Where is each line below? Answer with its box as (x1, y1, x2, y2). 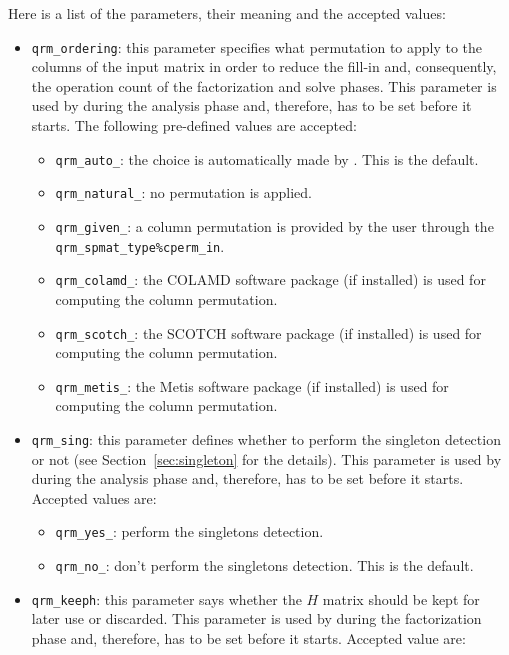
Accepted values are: (31, 487, 157, 508)
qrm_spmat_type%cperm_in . (55, 235, 225, 256)
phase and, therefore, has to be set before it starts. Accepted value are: (31, 628, 466, 648)
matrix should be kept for (322, 588, 480, 609)
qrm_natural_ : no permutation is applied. (55, 182, 312, 203)
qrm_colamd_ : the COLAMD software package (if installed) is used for (55, 269, 486, 290)
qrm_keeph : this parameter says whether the (31, 588, 302, 609)
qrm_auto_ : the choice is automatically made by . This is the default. (55, 148, 479, 169)
